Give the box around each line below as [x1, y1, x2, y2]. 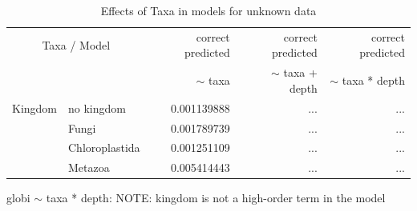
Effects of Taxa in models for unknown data [100, 2, 317, 18]
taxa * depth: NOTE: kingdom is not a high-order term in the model [46, 189, 386, 206]
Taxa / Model [42, 36, 111, 53]
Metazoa [68, 159, 110, 176]
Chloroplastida [68, 139, 140, 156]
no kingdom [68, 99, 126, 116]
